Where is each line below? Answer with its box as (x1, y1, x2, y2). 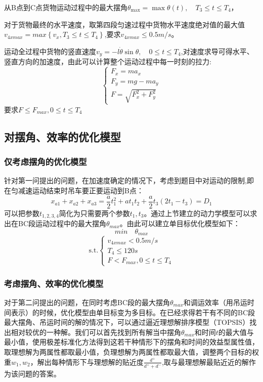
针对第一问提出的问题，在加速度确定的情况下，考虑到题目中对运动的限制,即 (4, 175, 254, 186)
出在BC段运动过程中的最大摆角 (4, 218, 107, 229)
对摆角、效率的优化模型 (4, 129, 121, 144)
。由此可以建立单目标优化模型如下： (119, 218, 240, 229)
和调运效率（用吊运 (183, 296, 247, 307)
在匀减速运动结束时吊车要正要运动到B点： (4, 185, 144, 196)
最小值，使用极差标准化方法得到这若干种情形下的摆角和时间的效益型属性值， (4, 336, 259, 347)
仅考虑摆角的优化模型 (4, 155, 87, 168)
